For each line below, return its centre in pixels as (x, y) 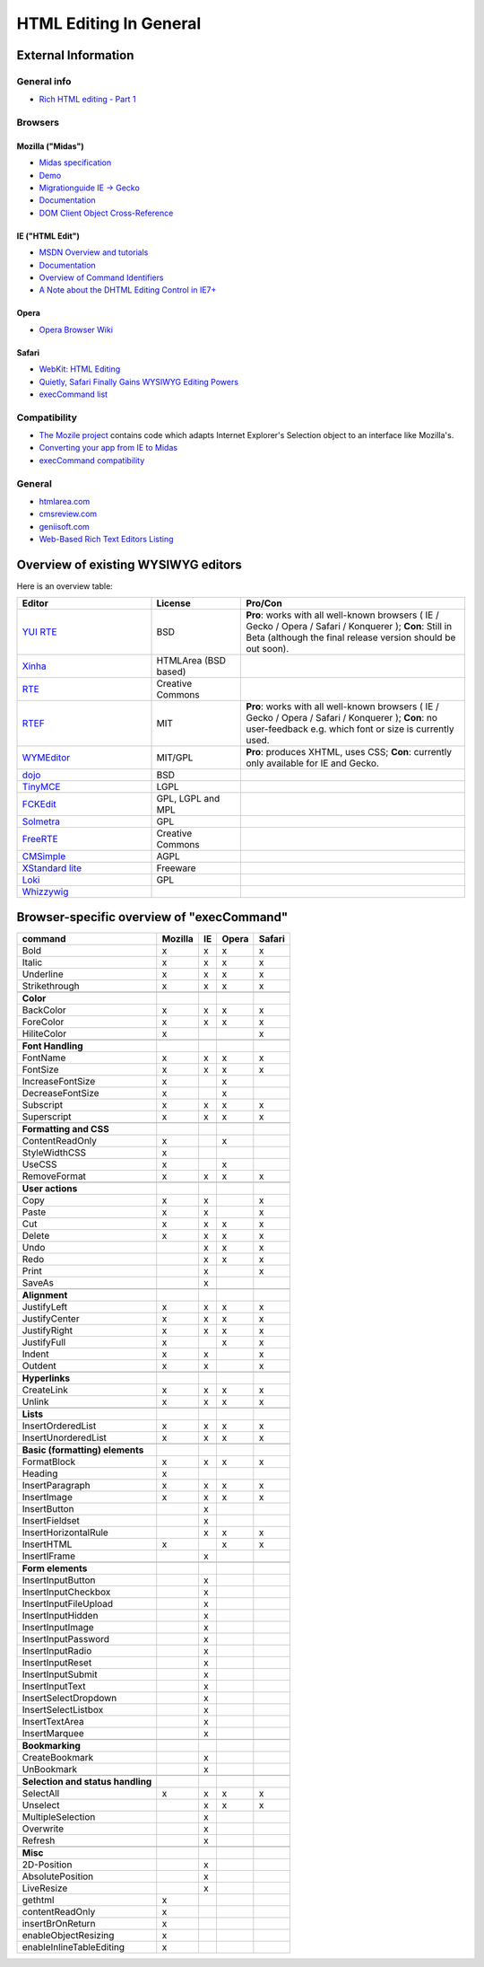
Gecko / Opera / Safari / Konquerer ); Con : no (342, 718)
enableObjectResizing (68, 1935)
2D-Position (47, 1865)
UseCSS (39, 1164)
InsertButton (48, 1509)
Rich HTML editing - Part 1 (87, 100)
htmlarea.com (65, 502)
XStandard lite (52, 868)
